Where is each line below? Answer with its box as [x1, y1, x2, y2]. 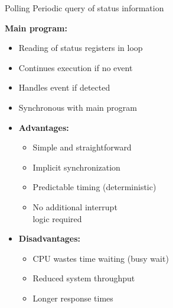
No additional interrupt [32, 200, 117, 213]
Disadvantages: [18, 232, 80, 245]
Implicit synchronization [32, 161, 120, 173]
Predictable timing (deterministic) [32, 181, 156, 193]
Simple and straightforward [32, 141, 132, 153]
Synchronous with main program [18, 101, 137, 113]
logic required [32, 212, 82, 224]
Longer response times [32, 291, 113, 304]
